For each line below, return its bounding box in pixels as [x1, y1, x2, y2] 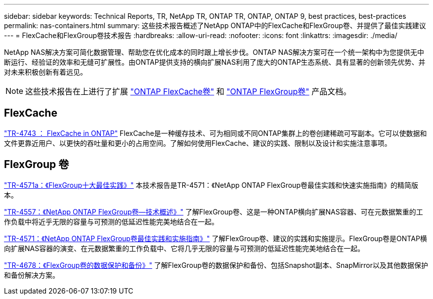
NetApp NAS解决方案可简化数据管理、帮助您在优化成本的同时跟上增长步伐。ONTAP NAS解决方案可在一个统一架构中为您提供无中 [4, 48, 425, 56]
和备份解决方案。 [4, 270, 59, 279]
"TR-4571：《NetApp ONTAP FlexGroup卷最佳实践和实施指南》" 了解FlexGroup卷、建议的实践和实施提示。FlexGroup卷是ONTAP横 [4, 234, 427, 243]
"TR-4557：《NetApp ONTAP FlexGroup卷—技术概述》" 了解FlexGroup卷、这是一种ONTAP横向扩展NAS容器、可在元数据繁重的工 [4, 207, 423, 216]
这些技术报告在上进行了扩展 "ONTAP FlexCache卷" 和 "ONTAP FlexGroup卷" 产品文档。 [25, 86, 351, 96]
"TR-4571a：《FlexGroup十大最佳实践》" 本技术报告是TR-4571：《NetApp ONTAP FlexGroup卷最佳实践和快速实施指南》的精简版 [4, 180, 418, 189]
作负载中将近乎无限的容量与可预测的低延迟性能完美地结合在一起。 [4, 217, 218, 226]
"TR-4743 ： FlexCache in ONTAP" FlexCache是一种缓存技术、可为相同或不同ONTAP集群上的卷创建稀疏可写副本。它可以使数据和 [4, 128, 427, 137]
